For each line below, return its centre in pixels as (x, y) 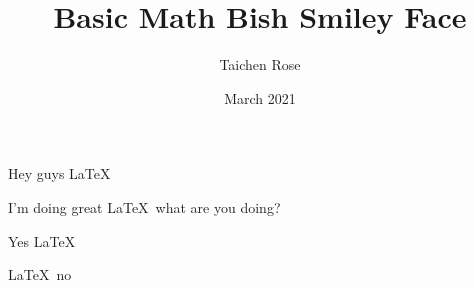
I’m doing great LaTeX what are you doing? (144, 206)
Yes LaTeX (42, 240)
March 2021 (260, 97)
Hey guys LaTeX (59, 173)
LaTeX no (40, 274)
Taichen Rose (260, 64)
